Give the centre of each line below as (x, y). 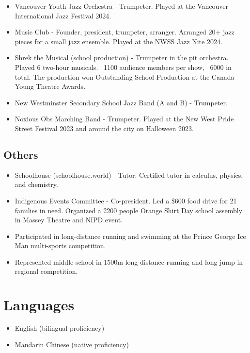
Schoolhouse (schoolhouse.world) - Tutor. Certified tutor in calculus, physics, (129, 175)
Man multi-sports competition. (60, 245)
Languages (39, 305)
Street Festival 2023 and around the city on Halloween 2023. (104, 128)
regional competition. (46, 271)
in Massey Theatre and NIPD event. (69, 220)
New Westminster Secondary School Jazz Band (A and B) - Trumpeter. (121, 102)
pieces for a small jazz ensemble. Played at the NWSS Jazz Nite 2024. (118, 41)
